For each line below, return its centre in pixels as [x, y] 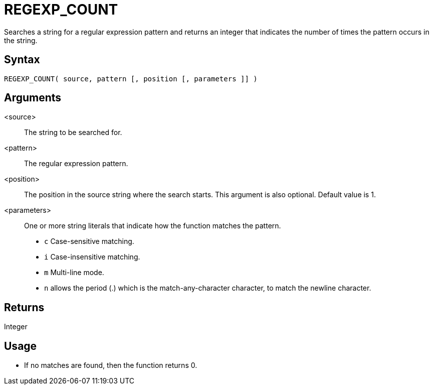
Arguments [33, 98]
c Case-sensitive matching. [89, 241]
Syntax [22, 60]
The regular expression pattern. [76, 164]
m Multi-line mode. [74, 273]
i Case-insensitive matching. [92, 257]
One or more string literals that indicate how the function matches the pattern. [153, 226]
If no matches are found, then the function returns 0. [111, 365]
